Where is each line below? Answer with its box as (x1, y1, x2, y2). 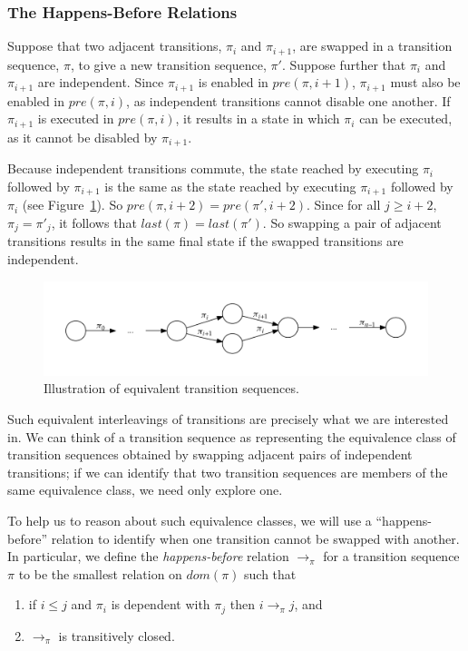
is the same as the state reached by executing (104, 176, 356, 195)
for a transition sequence (323, 547, 460, 566)
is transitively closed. (58, 626, 175, 645)
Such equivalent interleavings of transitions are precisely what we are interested (7, 409, 449, 429)
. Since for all (306, 195, 381, 214)
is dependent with (111, 595, 210, 614)
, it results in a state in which (175, 109, 340, 128)
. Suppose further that (281, 54, 406, 74)
